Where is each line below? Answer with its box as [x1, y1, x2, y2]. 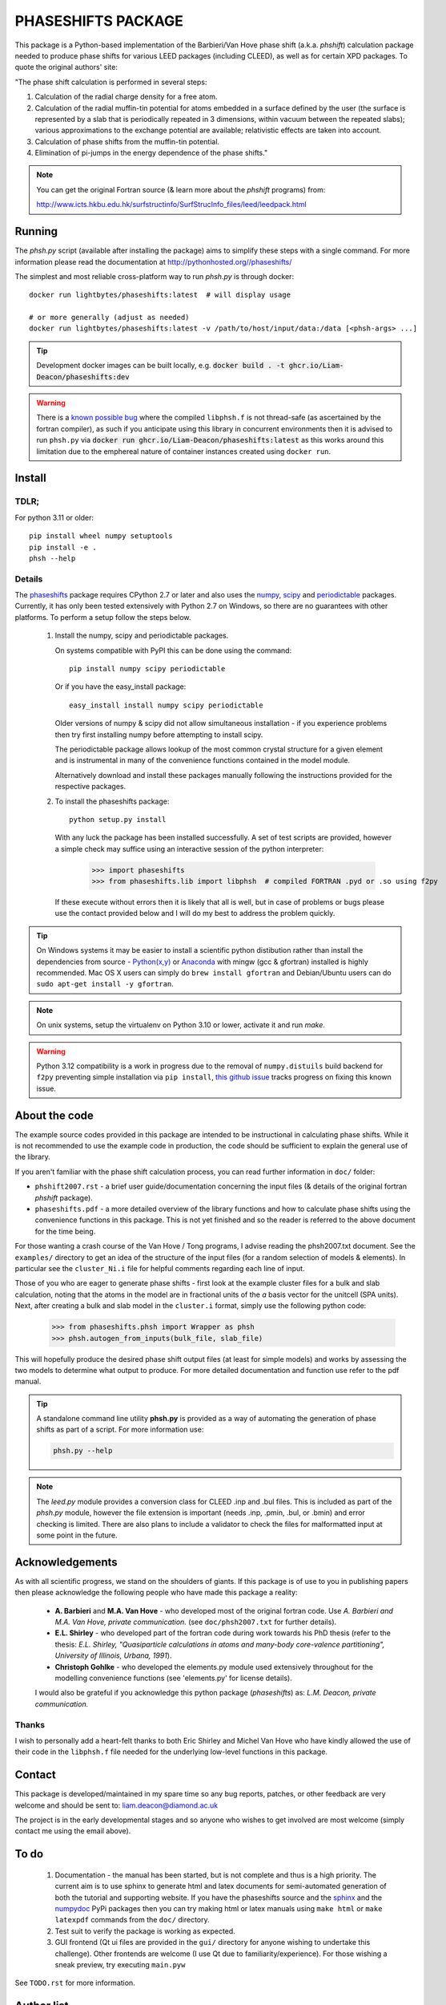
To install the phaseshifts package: [54, 796, 170, 806]
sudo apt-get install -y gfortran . [36, 979, 174, 989]
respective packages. [54, 782, 127, 792]
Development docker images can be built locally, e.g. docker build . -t [36, 361, 285, 371]
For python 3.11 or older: [14, 512, 94, 522]
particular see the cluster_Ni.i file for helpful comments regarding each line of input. [14, 1263, 305, 1273]
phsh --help [29, 553, 76, 563]
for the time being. [34, 1226, 96, 1236]
